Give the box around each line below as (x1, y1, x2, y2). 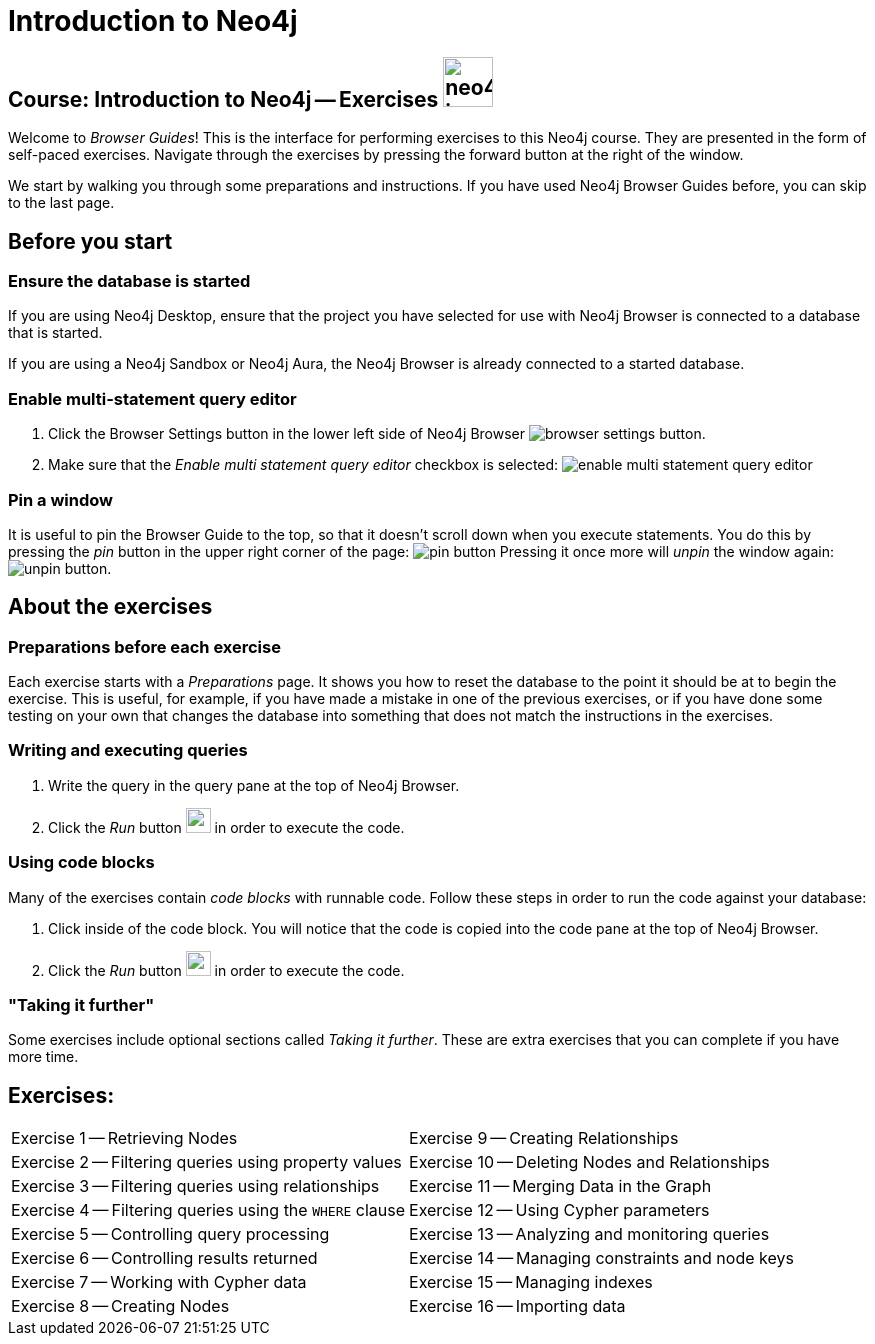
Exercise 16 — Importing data (409, 1296, 626, 1317)
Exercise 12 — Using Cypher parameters (409, 1200, 710, 1221)
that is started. (8, 324, 103, 342)
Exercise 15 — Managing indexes (409, 1272, 653, 1293)
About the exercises (8, 594, 213, 620)
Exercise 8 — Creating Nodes (11, 1296, 230, 1317)
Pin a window (8, 489, 114, 510)
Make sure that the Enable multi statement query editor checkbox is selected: (48, 456, 559, 474)
